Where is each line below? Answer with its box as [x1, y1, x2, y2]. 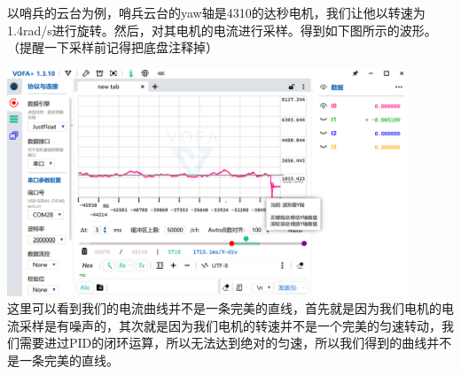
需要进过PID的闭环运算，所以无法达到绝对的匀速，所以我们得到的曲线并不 [19, 333, 452, 352]
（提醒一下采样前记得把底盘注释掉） [7, 38, 218, 57]
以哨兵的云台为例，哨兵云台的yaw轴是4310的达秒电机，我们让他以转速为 [7, 4, 426, 21]
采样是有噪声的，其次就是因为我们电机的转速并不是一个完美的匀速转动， [19, 316, 441, 334]
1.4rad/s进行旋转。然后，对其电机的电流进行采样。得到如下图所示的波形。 [7, 20, 437, 39]
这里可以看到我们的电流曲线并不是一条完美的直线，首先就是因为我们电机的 [7, 299, 441, 318]
